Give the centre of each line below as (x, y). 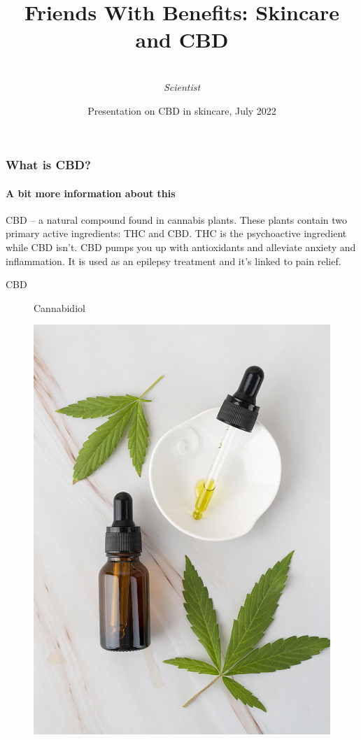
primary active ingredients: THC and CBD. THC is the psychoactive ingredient (176, 233)
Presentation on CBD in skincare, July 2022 (182, 110)
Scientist (182, 86)
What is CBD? (48, 165)
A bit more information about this (91, 193)
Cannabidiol (59, 307)
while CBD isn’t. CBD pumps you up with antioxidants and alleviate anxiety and (181, 247)
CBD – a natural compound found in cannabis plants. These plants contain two (177, 219)
